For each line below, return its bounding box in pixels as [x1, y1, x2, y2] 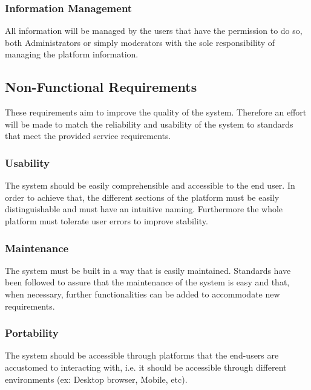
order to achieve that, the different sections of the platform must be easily [5, 190, 280, 203]
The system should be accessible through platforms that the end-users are [5, 349, 279, 362]
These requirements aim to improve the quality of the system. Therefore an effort [5, 106, 307, 119]
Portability [5, 325, 59, 340]
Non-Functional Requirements [5, 77, 197, 96]
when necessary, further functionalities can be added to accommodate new [5, 287, 280, 300]
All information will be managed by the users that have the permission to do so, [5, 24, 303, 37]
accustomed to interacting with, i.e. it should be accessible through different [5, 360, 287, 373]
